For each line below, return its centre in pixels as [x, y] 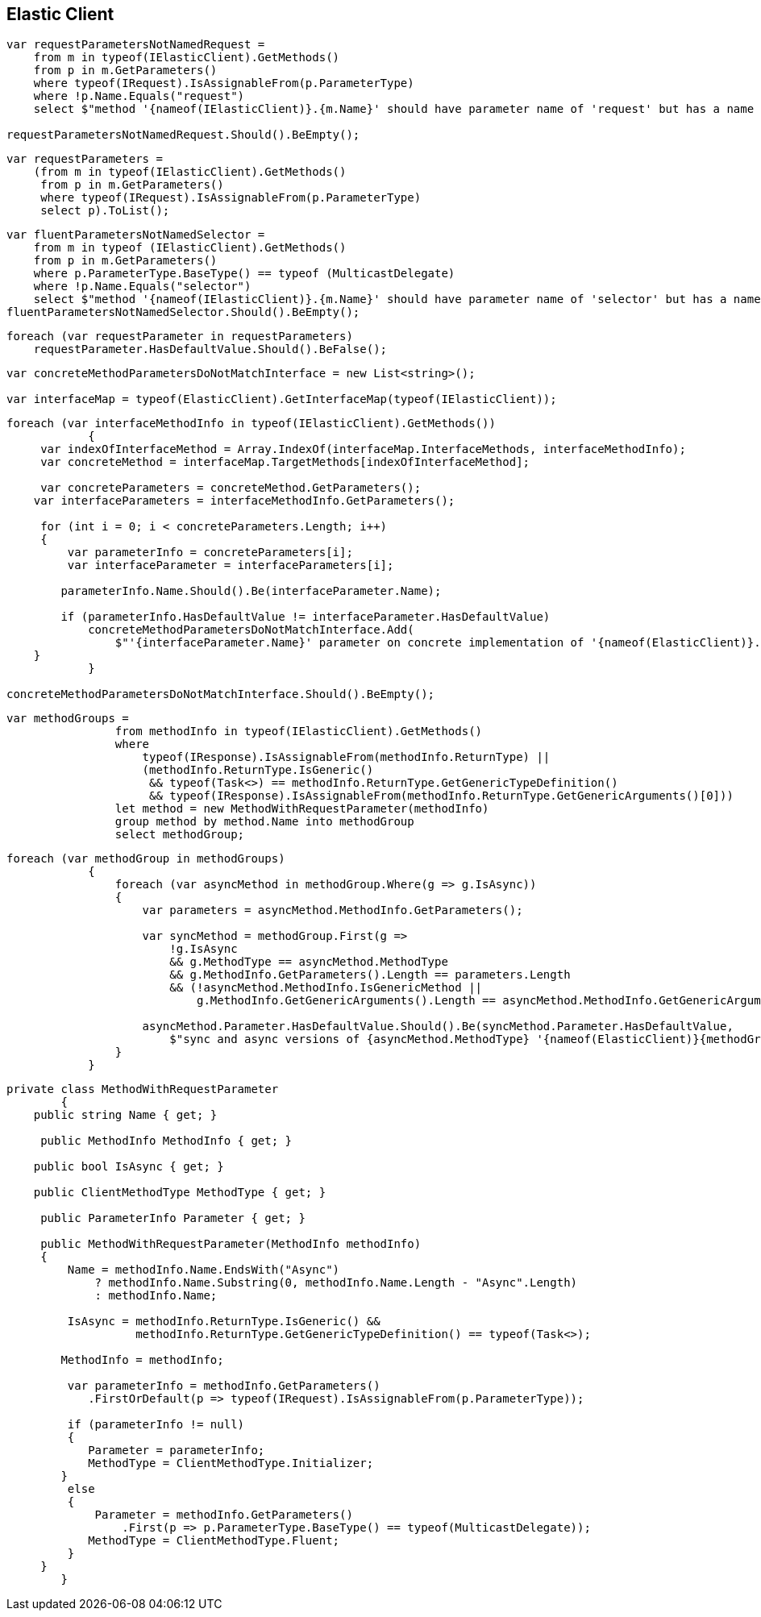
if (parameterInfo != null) [156, 1425]
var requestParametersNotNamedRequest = [136, 45]
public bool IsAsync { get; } [129, 1167]
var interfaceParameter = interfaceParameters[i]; [231, 565]
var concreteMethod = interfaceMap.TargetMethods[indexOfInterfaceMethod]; [285, 462]
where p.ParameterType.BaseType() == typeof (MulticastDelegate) [244, 274]
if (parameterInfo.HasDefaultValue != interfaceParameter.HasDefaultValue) [306, 617]
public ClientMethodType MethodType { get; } [180, 1193]
